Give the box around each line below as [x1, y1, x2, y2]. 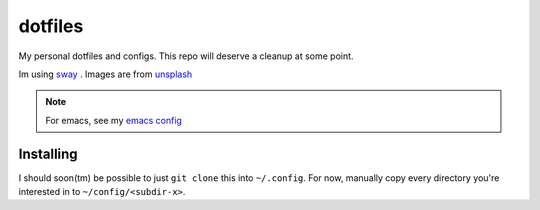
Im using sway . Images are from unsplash [18, 68, 193, 80]
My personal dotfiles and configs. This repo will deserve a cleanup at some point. [18, 50, 354, 62]
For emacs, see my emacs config [45, 114, 182, 126]
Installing [18, 145, 79, 162]
